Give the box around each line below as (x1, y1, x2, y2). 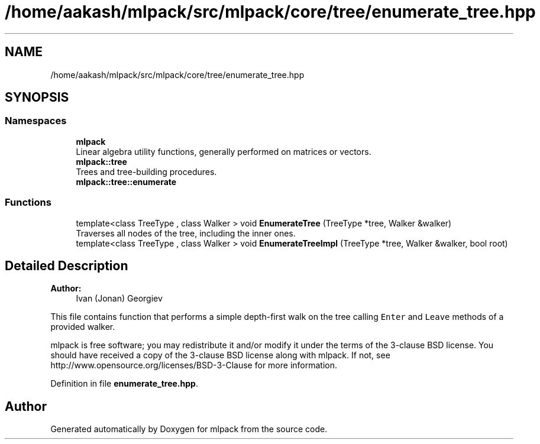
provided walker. (50, 322, 115, 332)
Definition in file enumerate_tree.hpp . (50, 378, 198, 389)
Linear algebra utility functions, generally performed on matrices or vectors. (76, 146, 371, 157)
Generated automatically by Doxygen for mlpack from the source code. (50, 424, 328, 435)
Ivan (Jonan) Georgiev (76, 293, 163, 304)
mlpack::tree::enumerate (76, 176, 177, 187)
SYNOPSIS (5, 90, 69, 105)
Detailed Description (5, 258, 128, 273)
